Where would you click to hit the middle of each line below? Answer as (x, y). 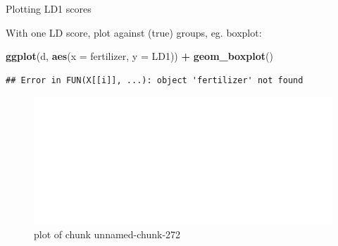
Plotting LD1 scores (49, 8)
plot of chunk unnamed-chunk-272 (107, 234)
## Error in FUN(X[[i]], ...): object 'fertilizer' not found (155, 80)
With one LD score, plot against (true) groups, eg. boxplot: (134, 32)
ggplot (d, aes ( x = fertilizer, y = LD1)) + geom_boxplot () (139, 56)
